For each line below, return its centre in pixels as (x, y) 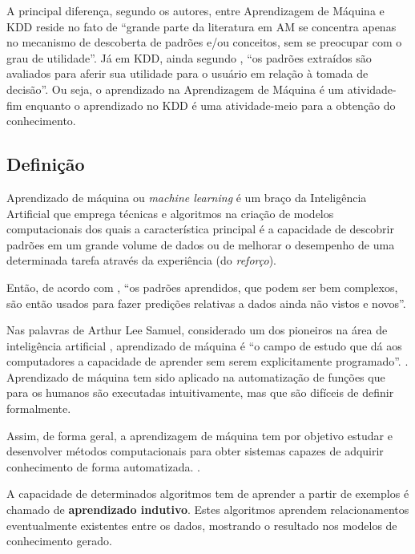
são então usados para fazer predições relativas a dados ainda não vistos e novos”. (206, 303)
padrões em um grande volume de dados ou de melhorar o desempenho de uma (201, 244)
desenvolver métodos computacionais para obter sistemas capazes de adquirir (195, 451)
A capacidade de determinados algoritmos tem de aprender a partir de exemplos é (208, 493)
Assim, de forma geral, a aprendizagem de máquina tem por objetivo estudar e (199, 435)
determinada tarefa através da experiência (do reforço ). (141, 260)
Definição (46, 164)
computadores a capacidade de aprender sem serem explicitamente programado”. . (207, 361)
